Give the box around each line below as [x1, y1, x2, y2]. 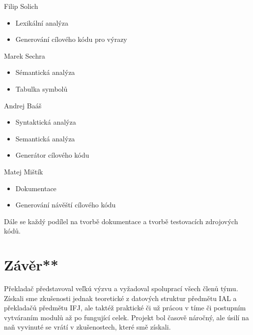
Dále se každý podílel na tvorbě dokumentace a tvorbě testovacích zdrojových [4, 216, 238, 226]
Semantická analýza [15, 133, 75, 143]
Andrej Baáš [4, 100, 42, 110]
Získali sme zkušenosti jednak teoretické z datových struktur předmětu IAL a [4, 293, 237, 303]
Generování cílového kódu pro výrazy [15, 34, 127, 44]
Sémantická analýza [15, 67, 75, 77]
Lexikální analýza [15, 17, 68, 28]
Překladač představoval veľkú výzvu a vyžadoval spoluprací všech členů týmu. [4, 283, 238, 294]
